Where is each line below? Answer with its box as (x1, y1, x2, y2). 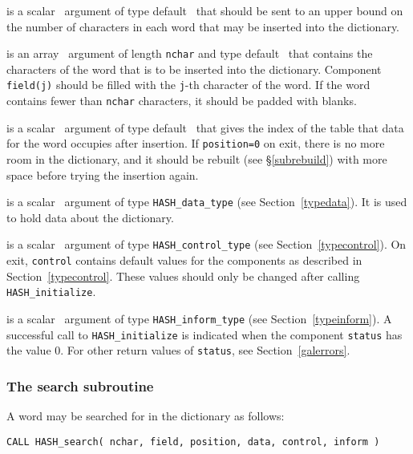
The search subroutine (6, 375, 154, 395)
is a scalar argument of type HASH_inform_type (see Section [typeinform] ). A (6, 310, 392, 326)
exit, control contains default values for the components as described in (6, 252, 362, 269)
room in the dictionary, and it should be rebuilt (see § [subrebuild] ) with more (6, 151, 387, 167)
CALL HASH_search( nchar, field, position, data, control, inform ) (6, 436, 380, 448)
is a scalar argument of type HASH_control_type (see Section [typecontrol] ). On (6, 236, 407, 253)
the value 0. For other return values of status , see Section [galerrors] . (6, 342, 350, 359)
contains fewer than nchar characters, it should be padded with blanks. (6, 92, 357, 109)
